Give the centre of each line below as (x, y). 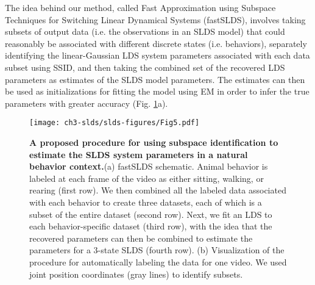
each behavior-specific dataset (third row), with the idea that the (151, 226)
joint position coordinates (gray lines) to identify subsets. (136, 274)
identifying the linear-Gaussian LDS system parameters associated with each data (157, 55)
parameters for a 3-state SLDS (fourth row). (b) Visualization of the (157, 250)
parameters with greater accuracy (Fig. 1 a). (87, 103)
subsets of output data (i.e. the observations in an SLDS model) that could (145, 31)
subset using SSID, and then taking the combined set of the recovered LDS (145, 67)
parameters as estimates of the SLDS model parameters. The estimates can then (155, 79)
